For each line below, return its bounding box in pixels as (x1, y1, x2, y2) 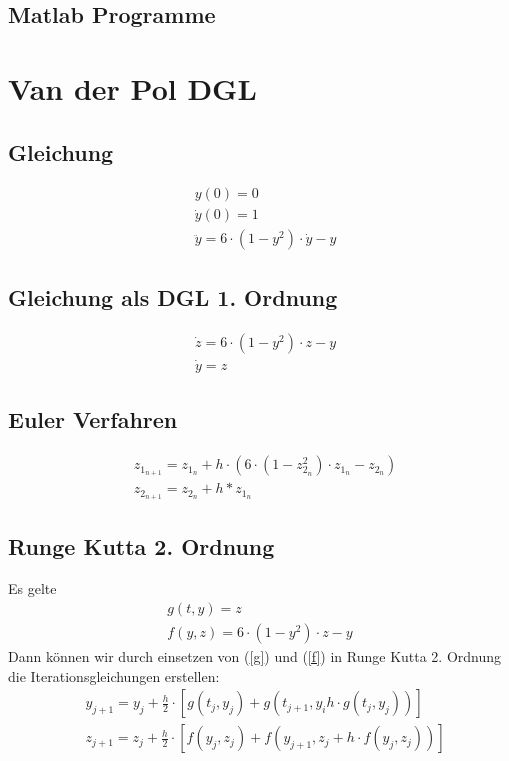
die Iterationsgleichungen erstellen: (8, 665, 220, 686)
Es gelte (8, 578, 57, 599)
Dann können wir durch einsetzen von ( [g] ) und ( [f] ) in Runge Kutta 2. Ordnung (8, 645, 502, 666)
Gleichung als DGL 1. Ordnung (8, 281, 338, 312)
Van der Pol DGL (8, 67, 257, 108)
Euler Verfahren (8, 404, 178, 435)
